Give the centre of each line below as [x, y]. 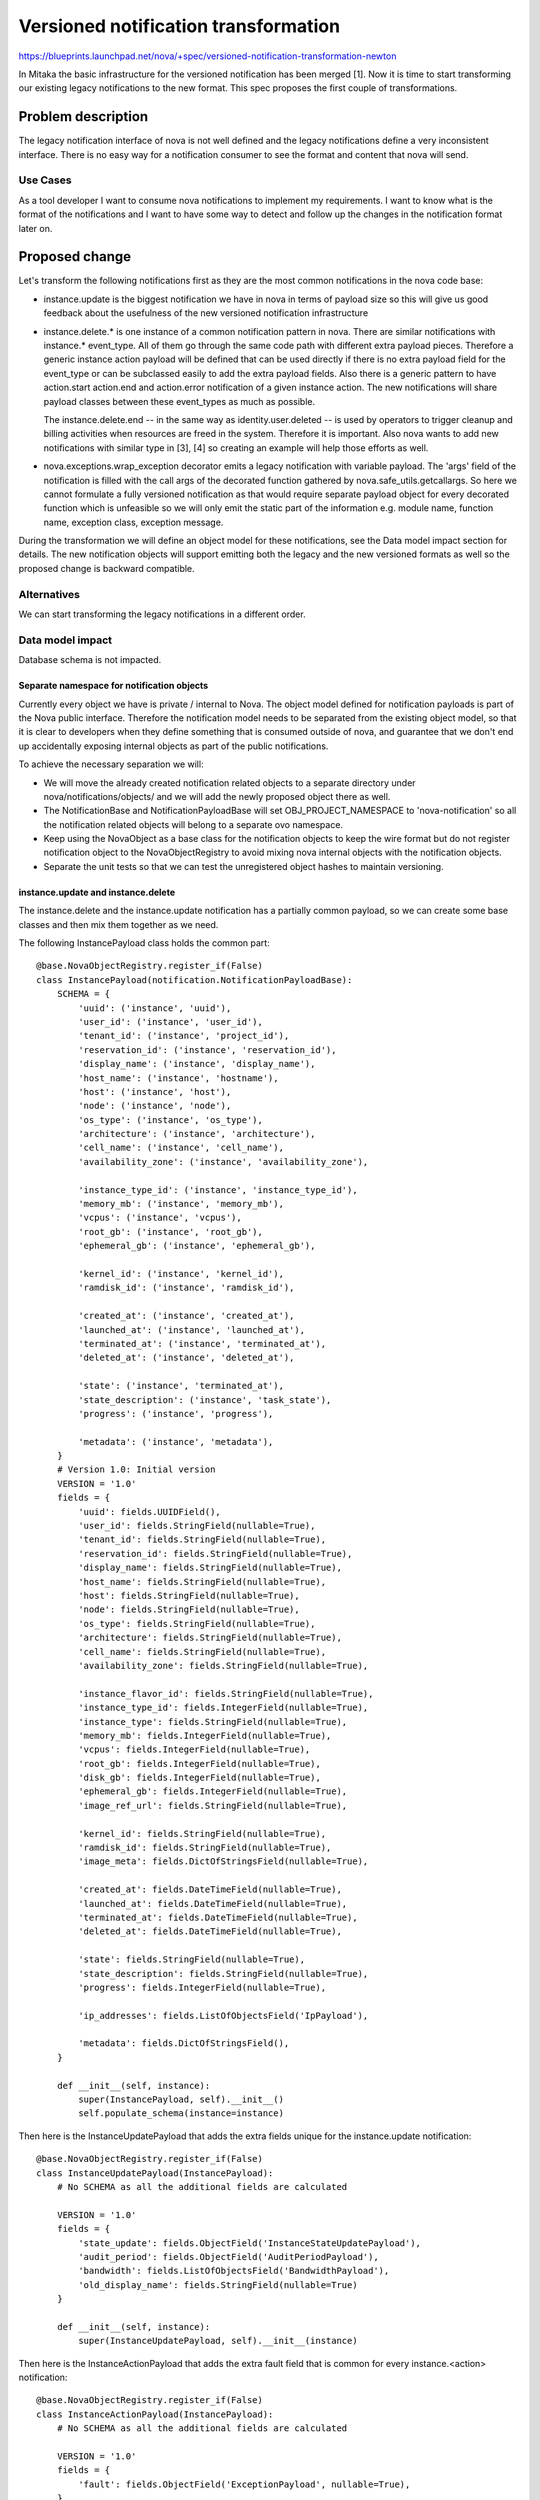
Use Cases [45, 180]
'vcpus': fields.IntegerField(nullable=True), [194, 1749]
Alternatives [49, 594]
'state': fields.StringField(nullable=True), [191, 1959]
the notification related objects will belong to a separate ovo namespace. [193, 824]
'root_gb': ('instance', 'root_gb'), [171, 1231]
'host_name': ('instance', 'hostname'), [178, 1078]
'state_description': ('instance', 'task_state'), [205, 1399]
